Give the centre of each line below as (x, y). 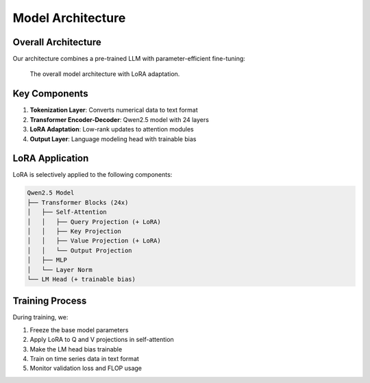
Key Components (50, 94)
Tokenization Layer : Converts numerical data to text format (114, 110)
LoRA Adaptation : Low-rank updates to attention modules (112, 129)
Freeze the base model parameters (79, 330)
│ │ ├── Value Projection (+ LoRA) (94, 241)
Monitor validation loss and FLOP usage (86, 368)
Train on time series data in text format (85, 359)
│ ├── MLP (47, 260)
